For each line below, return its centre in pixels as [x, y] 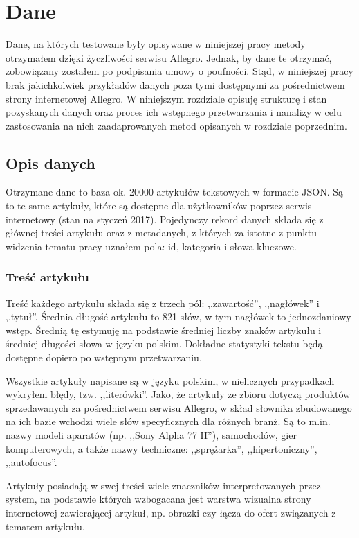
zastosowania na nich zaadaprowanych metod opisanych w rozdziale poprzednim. [176, 125]
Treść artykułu [47, 277]
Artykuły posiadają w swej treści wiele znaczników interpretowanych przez [163, 485]
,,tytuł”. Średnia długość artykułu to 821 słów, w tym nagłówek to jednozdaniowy [178, 316]
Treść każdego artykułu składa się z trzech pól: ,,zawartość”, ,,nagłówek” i [163, 303]
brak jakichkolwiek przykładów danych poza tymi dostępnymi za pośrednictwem [175, 84]
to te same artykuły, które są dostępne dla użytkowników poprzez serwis [159, 206]
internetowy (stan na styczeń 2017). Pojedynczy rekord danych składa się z [165, 219]
